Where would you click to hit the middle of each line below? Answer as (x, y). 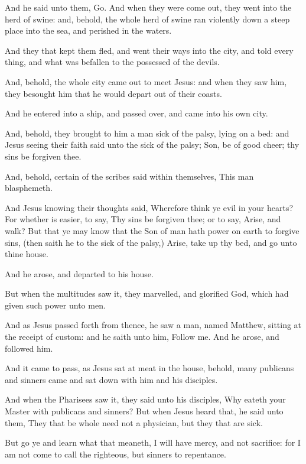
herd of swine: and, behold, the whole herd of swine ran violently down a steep (147, 19)
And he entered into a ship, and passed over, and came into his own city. (136, 113)
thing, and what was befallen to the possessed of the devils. (112, 62)
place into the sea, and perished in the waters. (88, 30)
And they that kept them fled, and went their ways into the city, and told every (149, 50)
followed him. (29, 348)
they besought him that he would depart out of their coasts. (113, 93)
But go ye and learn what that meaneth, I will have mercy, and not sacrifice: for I (153, 442)
